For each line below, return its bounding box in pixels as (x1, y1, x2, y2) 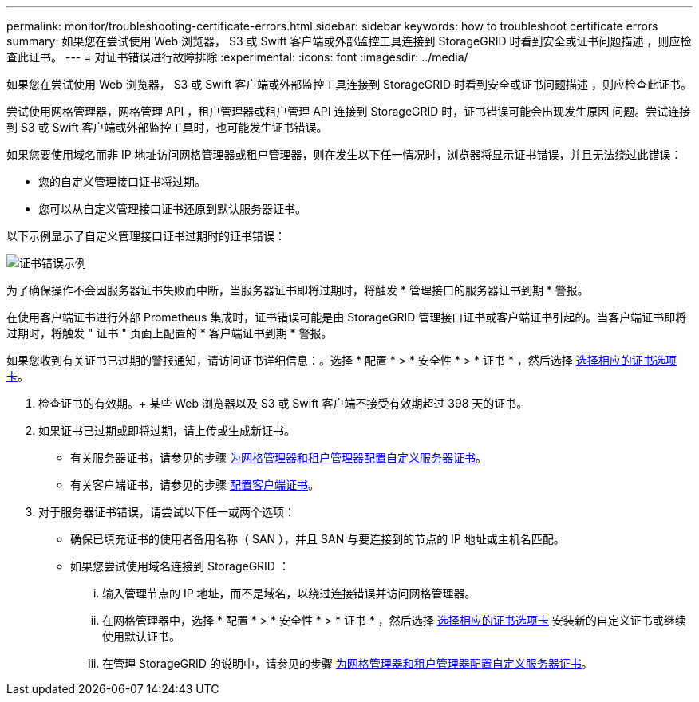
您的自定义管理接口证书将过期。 (38, 175, 206, 188)
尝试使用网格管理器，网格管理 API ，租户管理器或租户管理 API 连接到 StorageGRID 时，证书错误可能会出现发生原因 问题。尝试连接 (6, 105, 691, 118)
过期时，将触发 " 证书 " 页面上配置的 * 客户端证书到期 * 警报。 (6, 326, 333, 340)
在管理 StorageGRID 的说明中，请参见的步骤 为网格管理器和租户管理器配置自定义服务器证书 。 (102, 657, 593, 670)
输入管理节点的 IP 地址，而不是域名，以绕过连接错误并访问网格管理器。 (102, 586, 476, 600)
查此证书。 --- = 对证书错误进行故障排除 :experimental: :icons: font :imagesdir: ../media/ (6, 50, 468, 64)
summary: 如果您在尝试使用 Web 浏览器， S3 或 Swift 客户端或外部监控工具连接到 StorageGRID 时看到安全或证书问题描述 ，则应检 (6, 34, 692, 48)
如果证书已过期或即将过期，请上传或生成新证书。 (38, 424, 295, 437)
